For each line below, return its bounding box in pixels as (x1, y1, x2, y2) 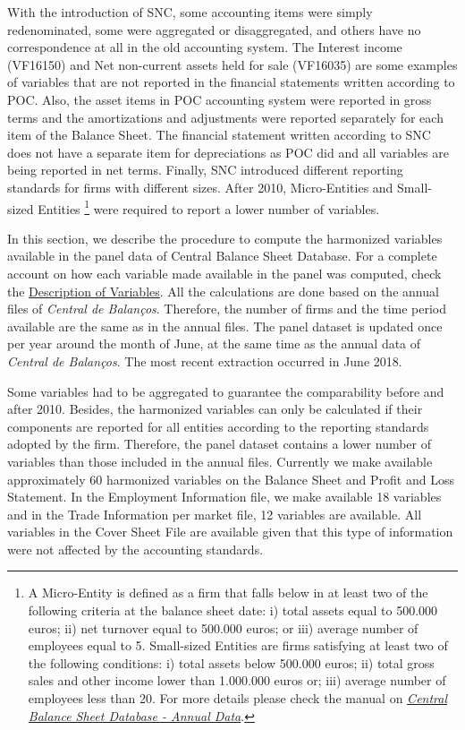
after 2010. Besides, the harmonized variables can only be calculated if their (7, 399, 423, 418)
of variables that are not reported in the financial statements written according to (7, 73, 455, 91)
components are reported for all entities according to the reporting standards (7, 417, 429, 435)
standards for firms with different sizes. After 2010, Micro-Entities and (7, 177, 393, 196)
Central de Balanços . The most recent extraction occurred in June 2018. (7, 351, 402, 370)
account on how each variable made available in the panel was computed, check (7, 263, 442, 282)
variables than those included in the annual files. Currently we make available (7, 451, 433, 470)
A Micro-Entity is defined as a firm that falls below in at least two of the (28, 583, 428, 602)
